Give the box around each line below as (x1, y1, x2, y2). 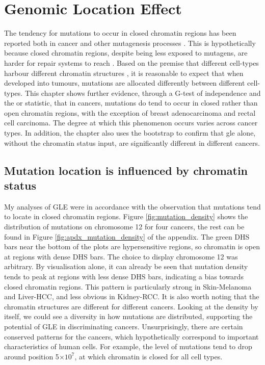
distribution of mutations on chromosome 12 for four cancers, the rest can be (4, 221, 245, 232)
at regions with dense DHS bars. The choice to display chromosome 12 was (4, 251, 238, 262)
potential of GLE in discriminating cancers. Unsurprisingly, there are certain (4, 321, 243, 331)
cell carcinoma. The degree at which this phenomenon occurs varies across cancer (4, 117, 258, 128)
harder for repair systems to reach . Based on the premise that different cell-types (4, 57, 259, 68)
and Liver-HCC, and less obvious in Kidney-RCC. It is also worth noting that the (4, 291, 259, 302)
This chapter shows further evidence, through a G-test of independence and (24, 87, 261, 98)
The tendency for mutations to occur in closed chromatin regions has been (4, 28, 236, 38)
